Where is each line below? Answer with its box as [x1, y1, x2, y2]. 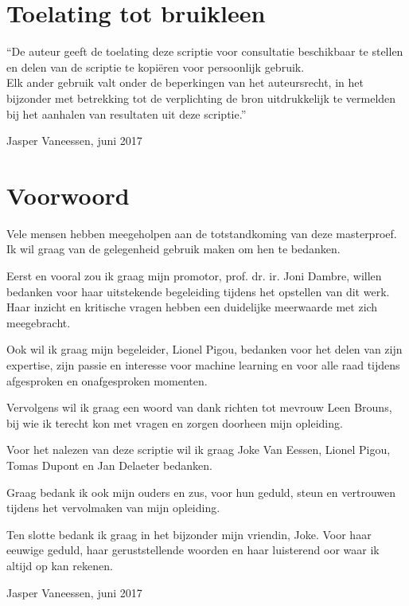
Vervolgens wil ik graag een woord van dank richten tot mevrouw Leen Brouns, [6, 399, 392, 416]
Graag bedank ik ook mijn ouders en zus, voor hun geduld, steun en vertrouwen [6, 483, 396, 500]
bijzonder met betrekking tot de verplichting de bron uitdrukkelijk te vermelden [6, 89, 396, 106]
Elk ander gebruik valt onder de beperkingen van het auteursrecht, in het [6, 74, 364, 91]
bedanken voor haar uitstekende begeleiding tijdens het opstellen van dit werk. [6, 283, 390, 299]
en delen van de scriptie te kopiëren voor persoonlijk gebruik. [6, 58, 305, 75]
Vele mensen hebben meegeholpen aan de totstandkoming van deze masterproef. [6, 225, 397, 241]
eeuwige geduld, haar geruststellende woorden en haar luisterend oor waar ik [6, 541, 380, 558]
